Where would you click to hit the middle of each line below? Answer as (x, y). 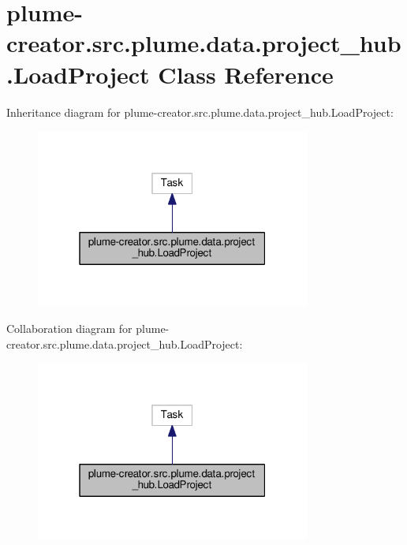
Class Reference (246, 74)
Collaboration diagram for (69, 328)
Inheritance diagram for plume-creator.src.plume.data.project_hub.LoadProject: (200, 112)
